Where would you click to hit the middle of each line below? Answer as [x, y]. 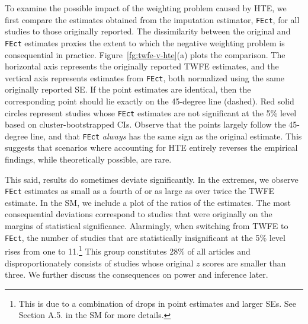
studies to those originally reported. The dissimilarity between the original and [148, 31]
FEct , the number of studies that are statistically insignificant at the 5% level [145, 237]
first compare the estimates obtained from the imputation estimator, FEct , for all [152, 19]
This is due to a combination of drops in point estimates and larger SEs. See [158, 303]
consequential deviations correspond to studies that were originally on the [139, 214]
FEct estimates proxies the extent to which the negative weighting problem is [145, 42]
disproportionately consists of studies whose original [99, 263]
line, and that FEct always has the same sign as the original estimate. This [166, 136]
